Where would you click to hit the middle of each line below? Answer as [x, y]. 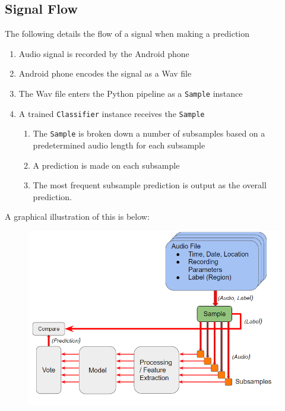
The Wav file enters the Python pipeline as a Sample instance [131, 93]
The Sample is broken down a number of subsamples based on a [149, 133]
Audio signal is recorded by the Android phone [104, 53]
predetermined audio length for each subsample [119, 145]
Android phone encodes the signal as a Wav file [105, 73]
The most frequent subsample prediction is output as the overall [150, 185]
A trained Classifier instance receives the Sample [112, 113]
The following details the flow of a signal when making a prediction [127, 34]
